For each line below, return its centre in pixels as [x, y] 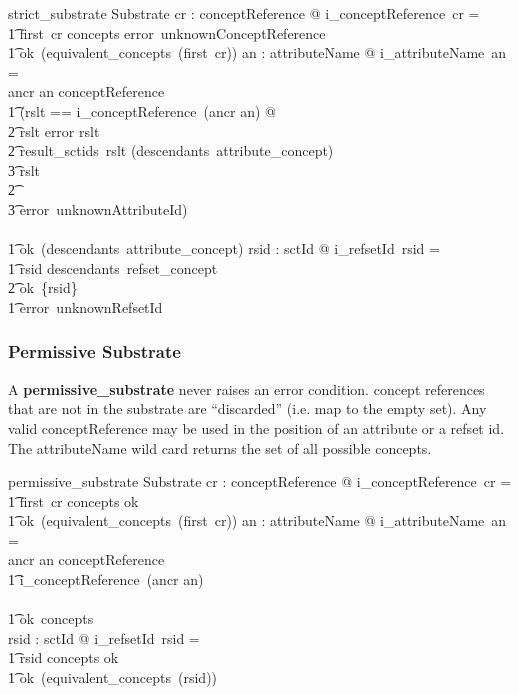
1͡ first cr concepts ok [73, 500]
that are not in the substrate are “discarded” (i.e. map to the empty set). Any [247, 408]
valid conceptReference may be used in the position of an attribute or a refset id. [256, 427]
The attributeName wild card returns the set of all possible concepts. [220, 447]
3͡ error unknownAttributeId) [98, 208]
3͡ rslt [24, 169]
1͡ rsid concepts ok [63, 657]
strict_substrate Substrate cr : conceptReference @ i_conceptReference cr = [244, 13]
